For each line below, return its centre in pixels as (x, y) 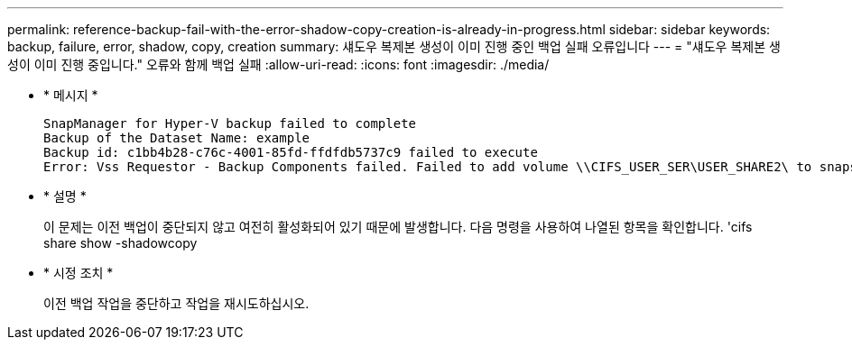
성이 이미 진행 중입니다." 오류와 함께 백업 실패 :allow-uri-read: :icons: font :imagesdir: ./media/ (278, 64)
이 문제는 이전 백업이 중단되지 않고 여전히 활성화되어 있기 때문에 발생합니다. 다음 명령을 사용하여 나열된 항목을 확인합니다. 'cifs (398, 227)
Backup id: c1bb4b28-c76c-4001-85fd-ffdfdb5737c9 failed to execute (291, 152)
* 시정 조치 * (79, 273)
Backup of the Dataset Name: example (177, 138)
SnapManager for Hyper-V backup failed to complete (230, 123)
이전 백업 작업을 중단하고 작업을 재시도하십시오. (176, 303)
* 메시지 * (71, 95)
